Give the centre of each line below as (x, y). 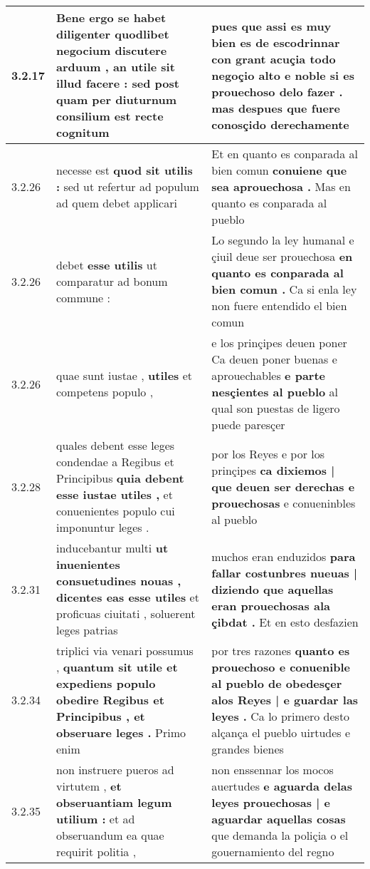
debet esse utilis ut (107, 264)
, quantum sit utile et (117, 667)
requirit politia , (96, 852)
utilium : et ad (96, 819)
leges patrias (87, 630)
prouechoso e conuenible (281, 667)
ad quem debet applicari (117, 203)
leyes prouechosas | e (271, 802)
